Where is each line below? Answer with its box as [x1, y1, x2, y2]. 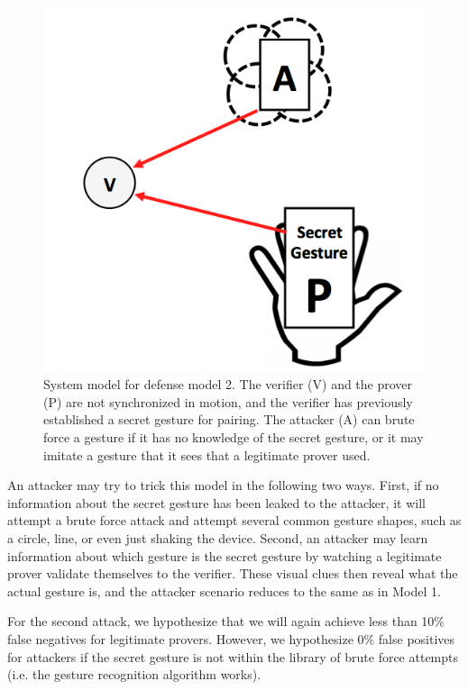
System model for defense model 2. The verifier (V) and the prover [43, 375, 413, 394]
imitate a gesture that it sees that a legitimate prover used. [43, 445, 371, 464]
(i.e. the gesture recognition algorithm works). [7, 665, 262, 684]
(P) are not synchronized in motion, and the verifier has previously [43, 392, 413, 411]
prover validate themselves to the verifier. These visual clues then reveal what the [7, 564, 458, 583]
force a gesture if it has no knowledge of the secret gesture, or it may [43, 427, 424, 446]
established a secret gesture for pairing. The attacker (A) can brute [43, 410, 415, 429]
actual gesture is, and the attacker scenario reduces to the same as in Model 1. [7, 581, 441, 600]
